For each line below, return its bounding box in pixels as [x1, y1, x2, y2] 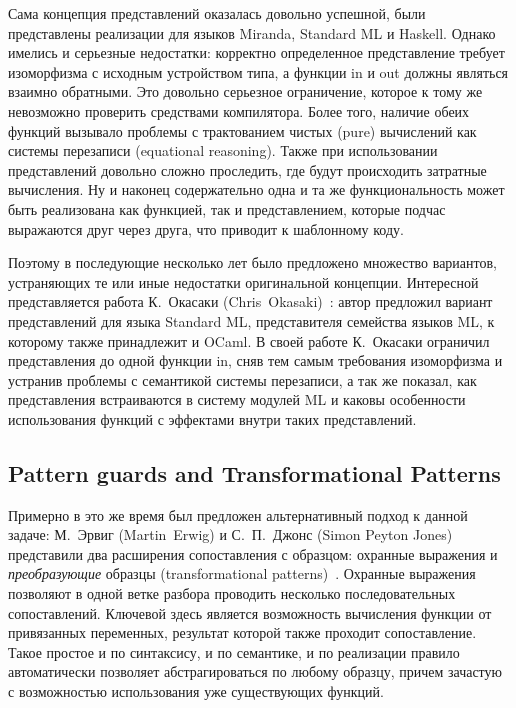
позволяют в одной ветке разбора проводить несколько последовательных [8, 583, 456, 604]
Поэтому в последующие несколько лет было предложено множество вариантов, [8, 252, 497, 273]
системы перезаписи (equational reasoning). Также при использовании [8, 140, 438, 161]
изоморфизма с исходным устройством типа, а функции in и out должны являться [8, 61, 509, 82]
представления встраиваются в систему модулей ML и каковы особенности [8, 389, 466, 410]
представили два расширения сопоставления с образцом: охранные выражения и [8, 543, 498, 564]
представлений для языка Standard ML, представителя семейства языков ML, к [8, 310, 495, 331]
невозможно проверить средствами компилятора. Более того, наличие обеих [8, 100, 470, 121]
